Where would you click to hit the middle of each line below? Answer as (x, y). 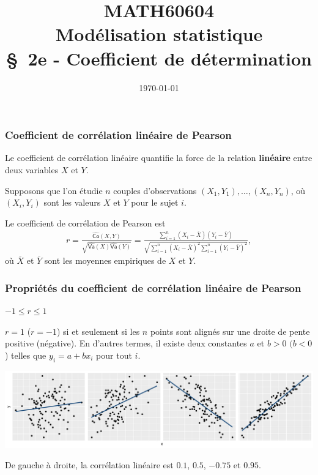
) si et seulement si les (98, 331)
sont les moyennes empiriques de (105, 260)
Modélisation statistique (159, 34)
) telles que (26, 355)
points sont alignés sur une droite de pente (230, 331)
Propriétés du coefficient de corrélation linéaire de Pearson (153, 287)
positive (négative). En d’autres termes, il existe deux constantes (126, 343)
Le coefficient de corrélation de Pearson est (85, 223)
